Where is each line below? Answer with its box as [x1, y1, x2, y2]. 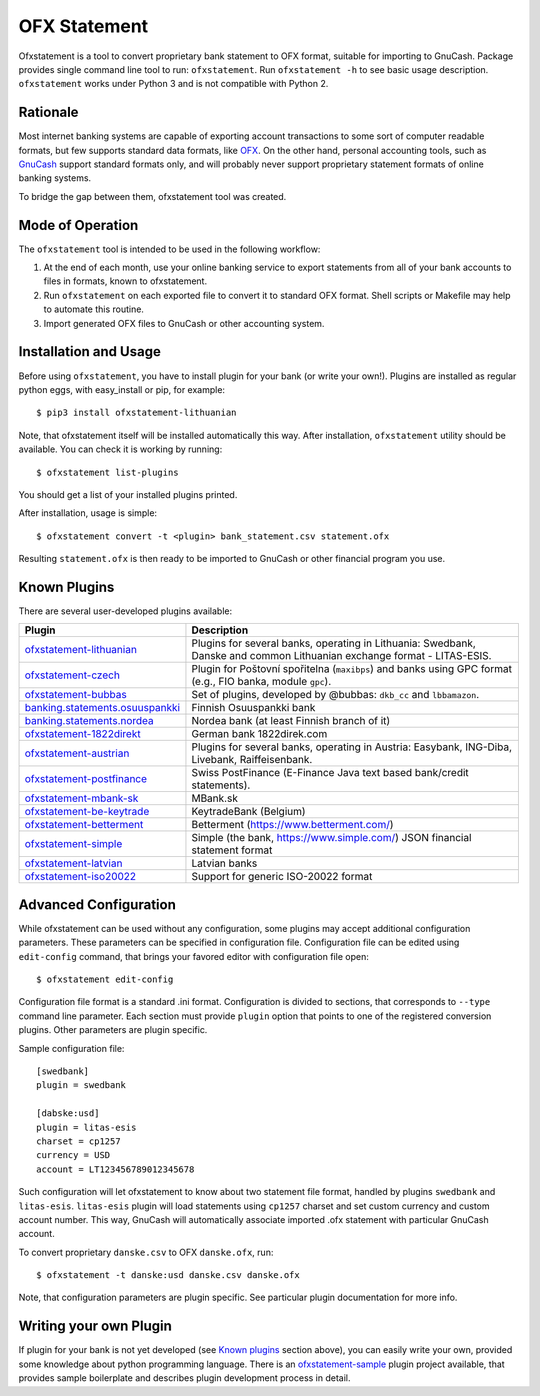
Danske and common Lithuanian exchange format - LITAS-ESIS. [191, 649, 492, 663]
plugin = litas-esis [36, 1121, 137, 1133]
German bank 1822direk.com [191, 727, 328, 741]
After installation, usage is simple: [18, 507, 158, 519]
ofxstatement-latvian [24, 856, 123, 870]
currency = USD [36, 1150, 111, 1161]
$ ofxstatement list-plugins [36, 466, 179, 478]
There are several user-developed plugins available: [18, 605, 233, 617]
